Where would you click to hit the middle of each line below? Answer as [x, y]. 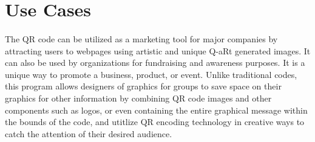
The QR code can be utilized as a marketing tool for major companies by [141, 38]
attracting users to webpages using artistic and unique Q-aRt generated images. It [158, 50]
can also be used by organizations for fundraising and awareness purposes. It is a [155, 63]
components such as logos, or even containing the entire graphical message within [156, 110]
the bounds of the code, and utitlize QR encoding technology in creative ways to [155, 122]
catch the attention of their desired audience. [89, 133]
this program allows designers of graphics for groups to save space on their [143, 86]
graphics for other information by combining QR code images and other [138, 98]
